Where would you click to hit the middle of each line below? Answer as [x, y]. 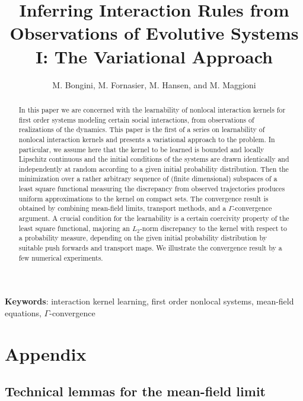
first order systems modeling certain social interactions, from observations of [136, 119]
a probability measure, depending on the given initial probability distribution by [143, 238]
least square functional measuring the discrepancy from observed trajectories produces [152, 189]
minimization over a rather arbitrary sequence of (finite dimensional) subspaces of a [148, 179]
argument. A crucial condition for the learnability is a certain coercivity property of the [154, 218]
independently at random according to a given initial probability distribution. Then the [154, 169]
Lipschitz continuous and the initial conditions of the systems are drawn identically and [154, 159]
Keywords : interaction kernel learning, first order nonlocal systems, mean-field [149, 301]
